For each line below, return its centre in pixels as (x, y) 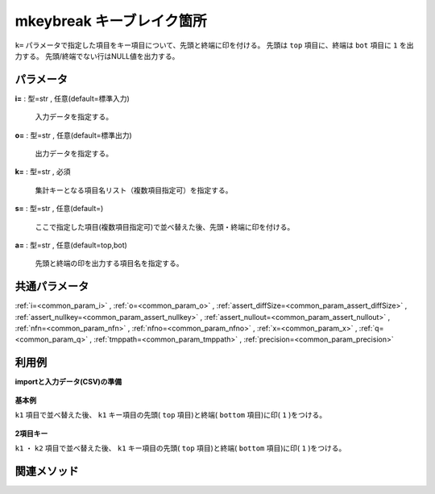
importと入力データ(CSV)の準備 (68, 382)
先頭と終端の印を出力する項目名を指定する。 (109, 264)
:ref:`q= (371, 328)
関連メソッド (47, 471)
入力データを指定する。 (74, 117)
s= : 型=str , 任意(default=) (59, 209)
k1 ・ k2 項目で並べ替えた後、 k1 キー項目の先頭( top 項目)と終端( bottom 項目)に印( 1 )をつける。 (180, 448)
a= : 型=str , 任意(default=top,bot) (71, 245)
